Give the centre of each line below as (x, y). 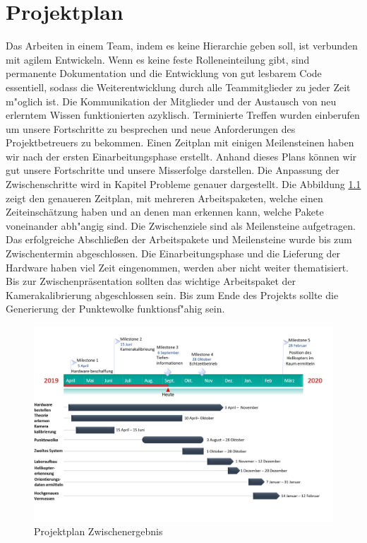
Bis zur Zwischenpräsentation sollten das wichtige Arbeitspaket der (151, 281)
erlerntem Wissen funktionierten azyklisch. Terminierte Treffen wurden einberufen (183, 115)
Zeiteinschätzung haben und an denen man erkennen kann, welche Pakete (165, 212)
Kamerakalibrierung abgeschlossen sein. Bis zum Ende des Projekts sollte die (172, 294)
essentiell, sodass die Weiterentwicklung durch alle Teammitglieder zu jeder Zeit (178, 87)
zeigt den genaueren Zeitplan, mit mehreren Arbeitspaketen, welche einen (164, 198)
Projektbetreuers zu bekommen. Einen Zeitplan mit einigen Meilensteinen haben (180, 142)
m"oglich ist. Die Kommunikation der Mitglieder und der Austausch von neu (171, 101)
